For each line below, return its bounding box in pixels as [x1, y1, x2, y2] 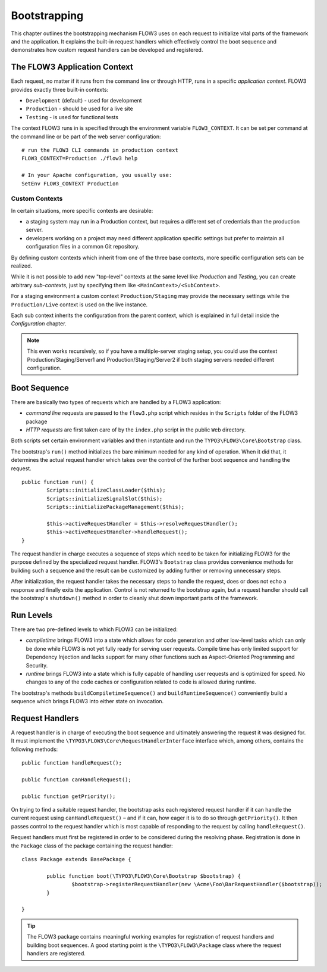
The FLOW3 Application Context [11, 62, 133, 72]
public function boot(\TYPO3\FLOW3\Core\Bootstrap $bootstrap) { [46, 872, 241, 879]
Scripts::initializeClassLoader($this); [46, 487, 166, 494]
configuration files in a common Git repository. [26, 243, 140, 250]
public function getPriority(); [21, 793, 116, 800]
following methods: [11, 746, 58, 753]
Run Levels [11, 610, 53, 620]
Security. [26, 662, 48, 669]
